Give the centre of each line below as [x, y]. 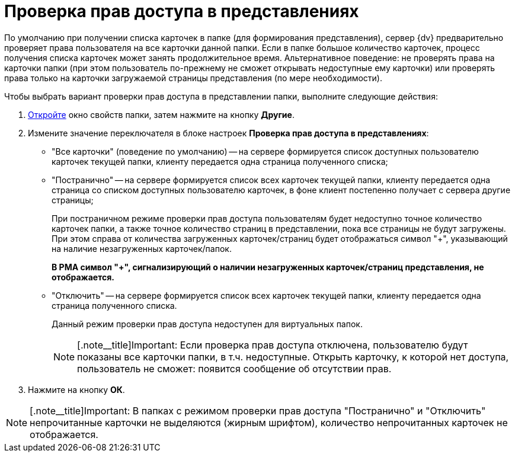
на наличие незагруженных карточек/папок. [142, 248]
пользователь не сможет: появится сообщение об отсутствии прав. [234, 368]
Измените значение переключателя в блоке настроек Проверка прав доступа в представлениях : [228, 133]
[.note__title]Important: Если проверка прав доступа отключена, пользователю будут [273, 345]
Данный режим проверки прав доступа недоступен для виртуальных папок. [207, 324]
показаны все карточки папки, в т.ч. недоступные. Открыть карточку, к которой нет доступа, [293, 357]
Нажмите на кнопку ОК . [76, 389]
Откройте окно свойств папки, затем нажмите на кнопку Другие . [161, 114]
